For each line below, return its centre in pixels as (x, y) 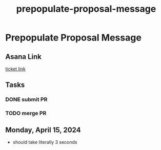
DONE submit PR (26, 99)
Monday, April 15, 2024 (43, 130)
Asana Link (24, 57)
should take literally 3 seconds (45, 142)
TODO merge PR (26, 113)
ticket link (15, 69)
